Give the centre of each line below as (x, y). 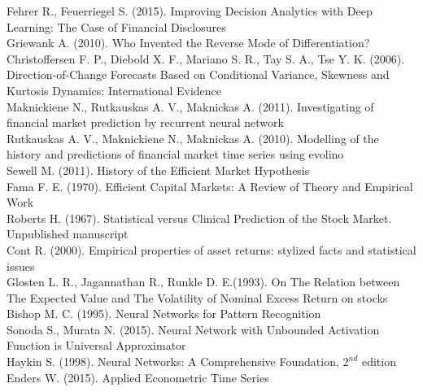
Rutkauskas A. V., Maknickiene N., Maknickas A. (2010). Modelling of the (193, 138)
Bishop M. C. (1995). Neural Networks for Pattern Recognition (164, 314)
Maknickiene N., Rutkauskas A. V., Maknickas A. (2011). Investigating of (190, 106)
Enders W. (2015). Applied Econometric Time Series (138, 377)
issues (21, 266)
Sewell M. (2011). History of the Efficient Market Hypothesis (158, 170)
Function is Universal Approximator (96, 345)
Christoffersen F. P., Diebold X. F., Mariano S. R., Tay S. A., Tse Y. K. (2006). (206, 58)
